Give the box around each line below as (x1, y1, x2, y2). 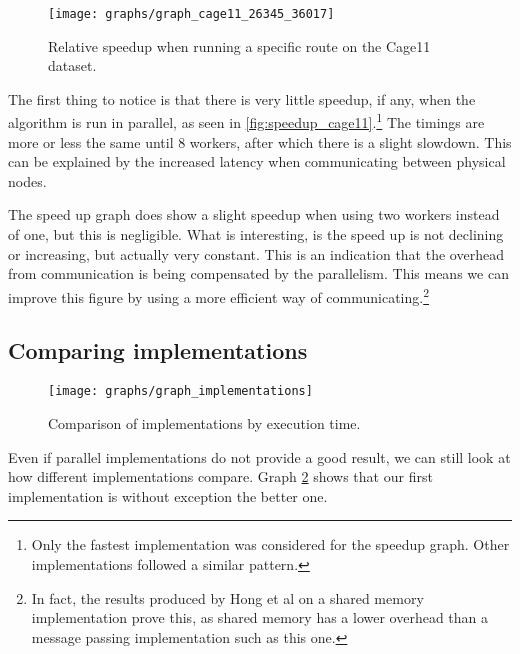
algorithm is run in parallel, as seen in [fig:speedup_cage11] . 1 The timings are (8, 109, 485, 133)
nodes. (8, 170, 47, 191)
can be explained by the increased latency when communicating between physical (8, 151, 506, 172)
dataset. (48, 55, 97, 76)
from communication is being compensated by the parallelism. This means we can (8, 263, 509, 284)
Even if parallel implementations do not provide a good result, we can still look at (8, 446, 511, 467)
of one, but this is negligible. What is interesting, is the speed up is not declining (8, 224, 504, 245)
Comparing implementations (8, 335, 308, 366)
